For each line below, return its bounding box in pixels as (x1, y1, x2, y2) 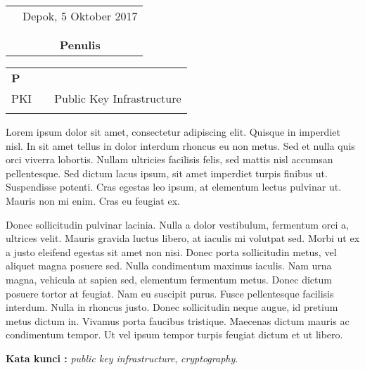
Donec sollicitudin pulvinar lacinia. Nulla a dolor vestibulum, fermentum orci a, (6, 217, 349, 231)
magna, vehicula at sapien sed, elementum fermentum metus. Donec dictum (6, 272, 332, 286)
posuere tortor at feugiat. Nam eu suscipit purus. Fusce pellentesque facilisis (6, 286, 334, 300)
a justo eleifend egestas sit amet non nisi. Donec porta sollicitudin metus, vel (6, 244, 337, 259)
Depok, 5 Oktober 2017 (23, 8, 138, 24)
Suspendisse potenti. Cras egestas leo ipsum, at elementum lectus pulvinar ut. (6, 179, 342, 194)
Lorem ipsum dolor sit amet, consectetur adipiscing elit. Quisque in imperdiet (6, 125, 340, 139)
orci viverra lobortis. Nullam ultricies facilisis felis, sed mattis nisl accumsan (6, 152, 333, 167)
